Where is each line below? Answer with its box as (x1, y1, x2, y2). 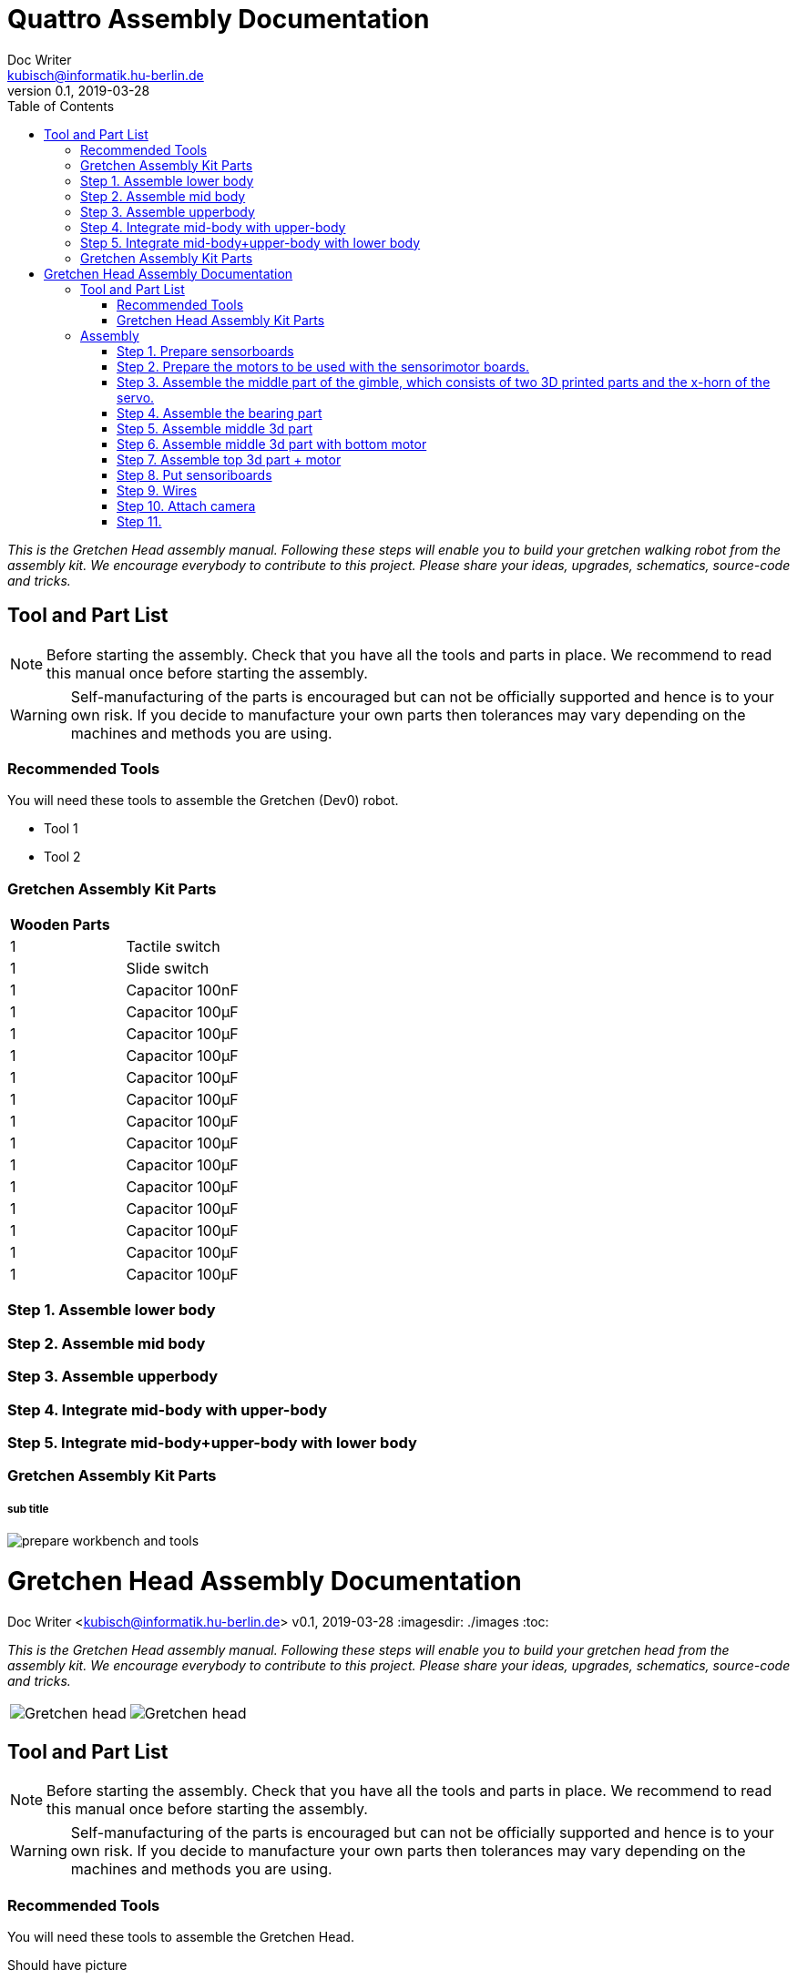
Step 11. (117, 513, 162, 529)
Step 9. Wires (117, 482, 198, 498)
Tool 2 (44, 849, 81, 865)
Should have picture (7, 1957, 128, 1974)
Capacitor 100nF (126, 981, 239, 1000)
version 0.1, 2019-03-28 (7, 82, 150, 98)
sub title (7, 1502, 49, 1516)
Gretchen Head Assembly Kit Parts (117, 311, 325, 328)
